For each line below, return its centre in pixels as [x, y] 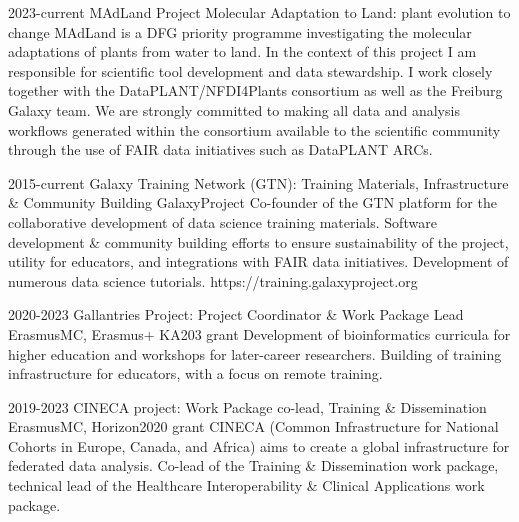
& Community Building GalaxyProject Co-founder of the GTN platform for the [252, 202]
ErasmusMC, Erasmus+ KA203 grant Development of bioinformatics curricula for [259, 333]
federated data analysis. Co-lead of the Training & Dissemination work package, [253, 465]
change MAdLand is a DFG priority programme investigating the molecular [240, 31]
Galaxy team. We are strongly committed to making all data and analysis [234, 109]
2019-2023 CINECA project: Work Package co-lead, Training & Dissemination [247, 406]
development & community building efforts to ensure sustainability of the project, [258, 241]
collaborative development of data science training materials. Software [222, 221]
